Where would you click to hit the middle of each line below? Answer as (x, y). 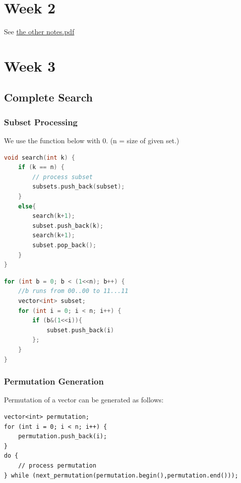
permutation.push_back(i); (62, 436)
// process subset (62, 177)
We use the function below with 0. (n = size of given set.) (92, 141)
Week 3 (30, 65)
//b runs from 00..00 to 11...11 (73, 291)
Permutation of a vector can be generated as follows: (84, 400)
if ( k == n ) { (41, 167)
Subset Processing (41, 122)
